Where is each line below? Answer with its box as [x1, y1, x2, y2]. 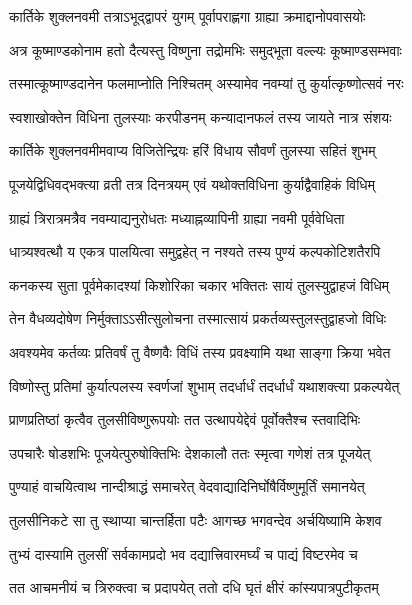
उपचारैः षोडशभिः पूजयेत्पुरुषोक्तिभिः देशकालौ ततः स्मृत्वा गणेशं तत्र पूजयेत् [9, 442, 371, 463]
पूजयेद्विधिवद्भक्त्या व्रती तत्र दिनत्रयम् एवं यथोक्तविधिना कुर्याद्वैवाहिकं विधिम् [9, 173, 375, 194]
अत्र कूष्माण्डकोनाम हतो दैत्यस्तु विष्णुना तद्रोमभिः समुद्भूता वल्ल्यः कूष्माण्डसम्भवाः [9, 39, 402, 60]
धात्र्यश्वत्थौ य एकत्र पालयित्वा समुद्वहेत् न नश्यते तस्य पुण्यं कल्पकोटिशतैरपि [9, 241, 381, 262]
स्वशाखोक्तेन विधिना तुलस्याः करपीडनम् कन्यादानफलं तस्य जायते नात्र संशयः [9, 106, 392, 127]
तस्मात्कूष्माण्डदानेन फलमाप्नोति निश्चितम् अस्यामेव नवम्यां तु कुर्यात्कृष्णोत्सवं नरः [9, 73, 404, 94]
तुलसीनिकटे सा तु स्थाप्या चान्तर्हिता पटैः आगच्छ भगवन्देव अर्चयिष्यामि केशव [9, 509, 382, 530]
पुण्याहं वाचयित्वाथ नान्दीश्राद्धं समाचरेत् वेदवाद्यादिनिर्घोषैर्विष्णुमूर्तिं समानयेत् [9, 476, 365, 497]
